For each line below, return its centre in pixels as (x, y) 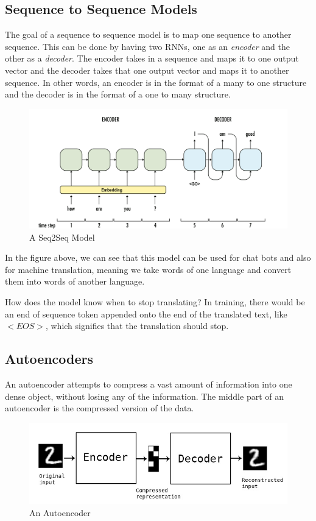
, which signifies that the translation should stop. (137, 326)
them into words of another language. (75, 281)
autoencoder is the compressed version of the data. (100, 408)
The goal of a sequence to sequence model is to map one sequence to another (148, 34)
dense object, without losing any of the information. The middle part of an (144, 396)
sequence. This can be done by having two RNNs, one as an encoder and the (148, 46)
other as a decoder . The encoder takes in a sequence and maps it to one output (152, 58)
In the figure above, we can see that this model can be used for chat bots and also (158, 257)
